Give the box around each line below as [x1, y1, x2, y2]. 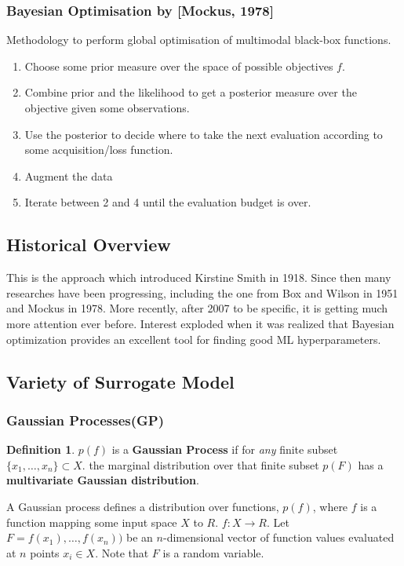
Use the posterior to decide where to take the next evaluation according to [24, 126, 383, 142]
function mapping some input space [6, 513, 177, 530]
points [30, 544, 60, 561]
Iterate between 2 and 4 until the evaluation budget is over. [24, 194, 311, 210]
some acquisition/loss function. [24, 141, 173, 158]
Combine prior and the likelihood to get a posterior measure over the [24, 84, 357, 100]
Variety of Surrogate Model [6, 369, 235, 393]
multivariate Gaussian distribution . [6, 472, 199, 488]
